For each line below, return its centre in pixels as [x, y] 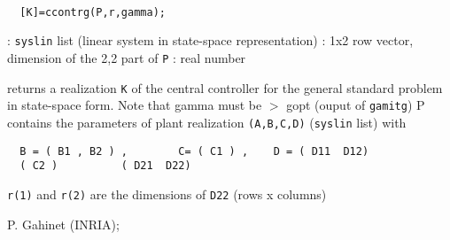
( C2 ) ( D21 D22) [105, 166]
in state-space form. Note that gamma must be [135, 105]
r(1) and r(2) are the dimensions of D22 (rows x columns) [167, 194]
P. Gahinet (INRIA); [63, 224]
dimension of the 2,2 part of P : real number [127, 57]
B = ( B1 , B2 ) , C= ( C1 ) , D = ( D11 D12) [194, 151]
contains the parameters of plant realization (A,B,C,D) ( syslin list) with [207, 122]
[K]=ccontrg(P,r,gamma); [93, 12]
